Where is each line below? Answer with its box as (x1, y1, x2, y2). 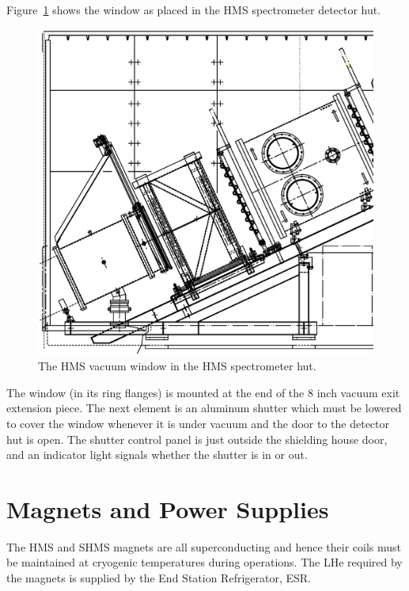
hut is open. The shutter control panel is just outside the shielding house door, (6, 430, 388, 447)
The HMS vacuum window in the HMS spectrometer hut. (38, 358, 316, 374)
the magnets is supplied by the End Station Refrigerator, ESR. (6, 570, 311, 586)
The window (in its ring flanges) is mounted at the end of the (6, 384, 305, 400)
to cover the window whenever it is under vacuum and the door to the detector (6, 415, 390, 431)
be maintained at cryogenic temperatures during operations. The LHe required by (6, 554, 403, 570)
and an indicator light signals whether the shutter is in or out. (6, 446, 308, 463)
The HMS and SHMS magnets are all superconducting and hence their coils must (6, 538, 401, 555)
